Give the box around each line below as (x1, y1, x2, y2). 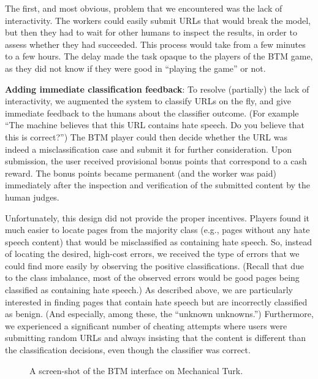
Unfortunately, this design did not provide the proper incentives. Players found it (5, 211, 309, 224)
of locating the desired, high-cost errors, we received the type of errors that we (5, 247, 300, 260)
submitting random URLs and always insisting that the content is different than (5, 331, 306, 344)
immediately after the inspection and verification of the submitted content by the (5, 178, 311, 191)
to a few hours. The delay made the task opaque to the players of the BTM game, (5, 50, 313, 63)
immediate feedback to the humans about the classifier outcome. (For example (5, 106, 299, 119)
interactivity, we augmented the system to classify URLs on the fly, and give (5, 94, 292, 107)
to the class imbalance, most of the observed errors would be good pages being (5, 271, 300, 284)
